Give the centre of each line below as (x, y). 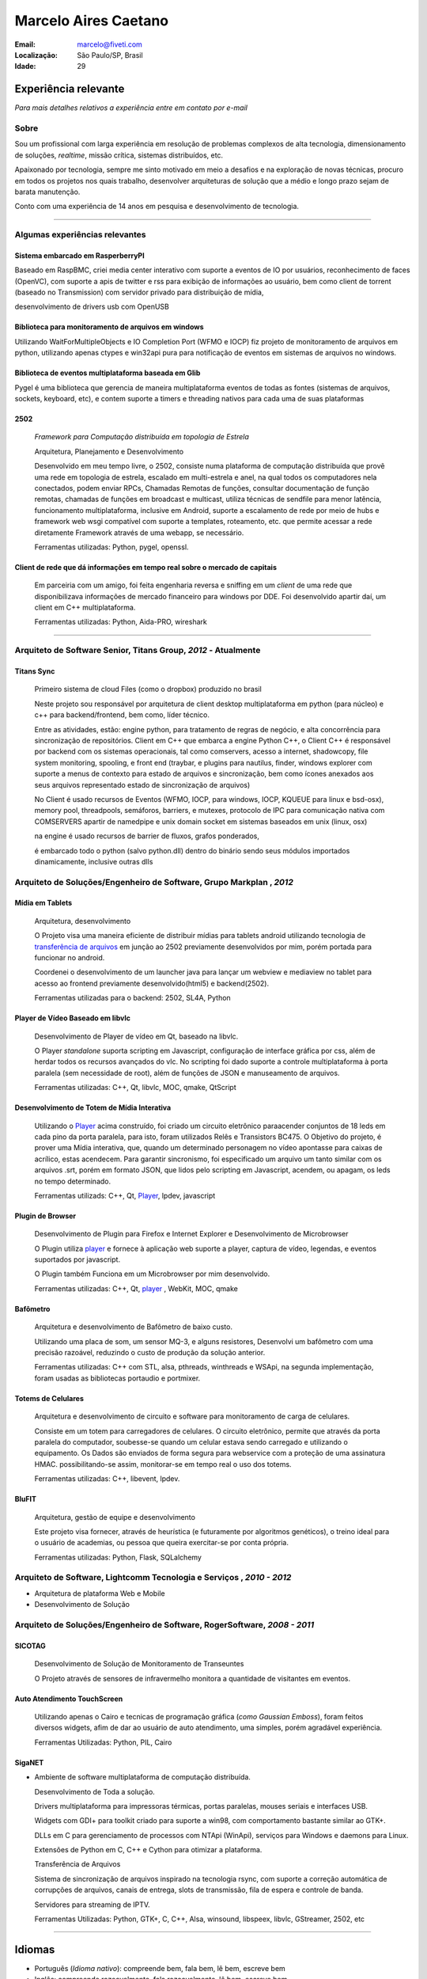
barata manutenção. (47, 192)
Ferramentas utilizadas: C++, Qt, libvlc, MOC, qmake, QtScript (135, 1088)
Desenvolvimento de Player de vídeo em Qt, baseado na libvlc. (136, 1036)
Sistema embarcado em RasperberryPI (80, 255)
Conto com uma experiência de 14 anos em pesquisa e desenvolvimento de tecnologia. (157, 207)
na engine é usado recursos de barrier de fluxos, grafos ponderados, (147, 836)
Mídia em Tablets (43, 903)
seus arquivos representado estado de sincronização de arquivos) (142, 784)
